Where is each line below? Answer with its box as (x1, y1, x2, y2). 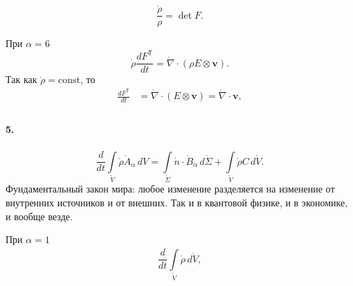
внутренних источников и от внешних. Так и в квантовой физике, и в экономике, (6, 195, 348, 210)
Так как (6, 72, 37, 87)
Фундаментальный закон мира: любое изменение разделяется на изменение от (6, 181, 335, 196)
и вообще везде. (6, 208, 73, 223)
